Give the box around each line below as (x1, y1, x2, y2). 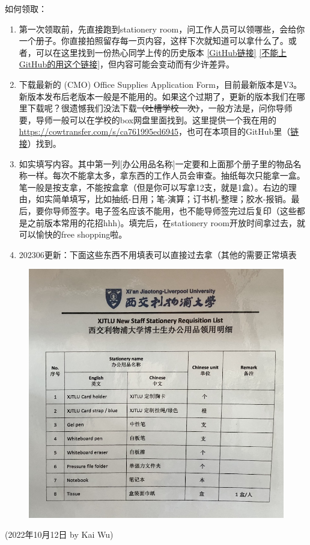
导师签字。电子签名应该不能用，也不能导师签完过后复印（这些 (52, 204, 297, 217)
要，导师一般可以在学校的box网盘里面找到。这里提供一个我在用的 (19, 113, 276, 126)
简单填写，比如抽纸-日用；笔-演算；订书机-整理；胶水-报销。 (52, 192, 291, 205)
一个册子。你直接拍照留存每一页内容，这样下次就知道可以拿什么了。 (19, 34, 288, 47)
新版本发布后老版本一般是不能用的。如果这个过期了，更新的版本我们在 (19, 90, 297, 102)
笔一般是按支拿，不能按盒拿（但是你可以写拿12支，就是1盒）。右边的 (19, 180, 288, 193)
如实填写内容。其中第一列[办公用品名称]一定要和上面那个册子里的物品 (19, 157, 293, 170)
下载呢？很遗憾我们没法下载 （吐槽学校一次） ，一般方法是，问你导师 (27, 102, 293, 114)
